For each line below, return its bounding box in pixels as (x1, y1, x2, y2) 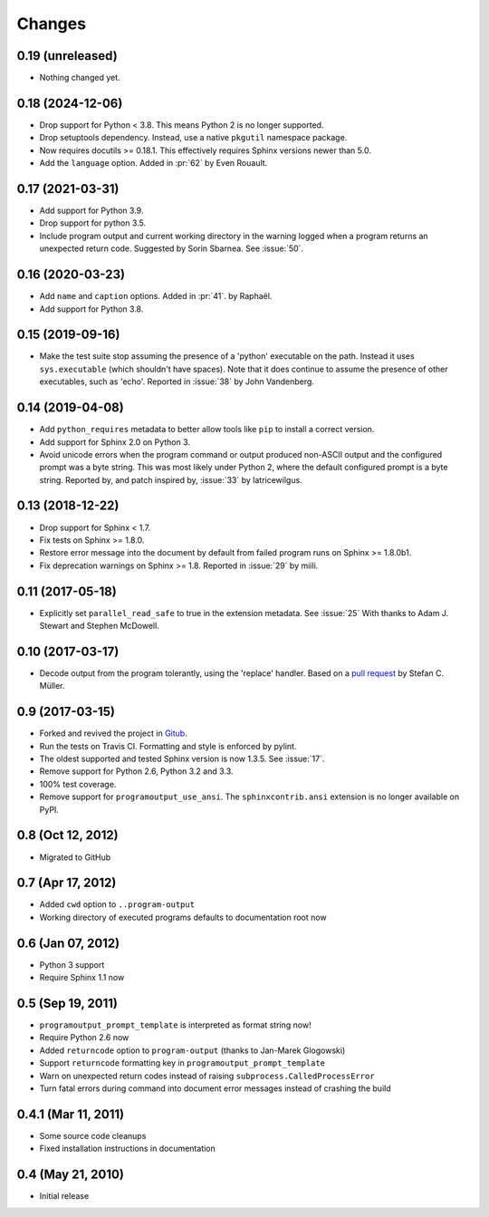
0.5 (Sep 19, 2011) (16, 995, 118, 1010)
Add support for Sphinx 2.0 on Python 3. (39, 436, 190, 448)
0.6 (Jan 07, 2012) (16, 935, 120, 951)
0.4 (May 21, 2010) (16, 1167, 124, 1183)
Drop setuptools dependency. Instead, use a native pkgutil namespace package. (39, 132, 348, 143)
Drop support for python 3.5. (39, 217, 147, 228)
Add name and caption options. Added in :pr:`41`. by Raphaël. (39, 291, 273, 302)
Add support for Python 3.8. (39, 304, 144, 314)
